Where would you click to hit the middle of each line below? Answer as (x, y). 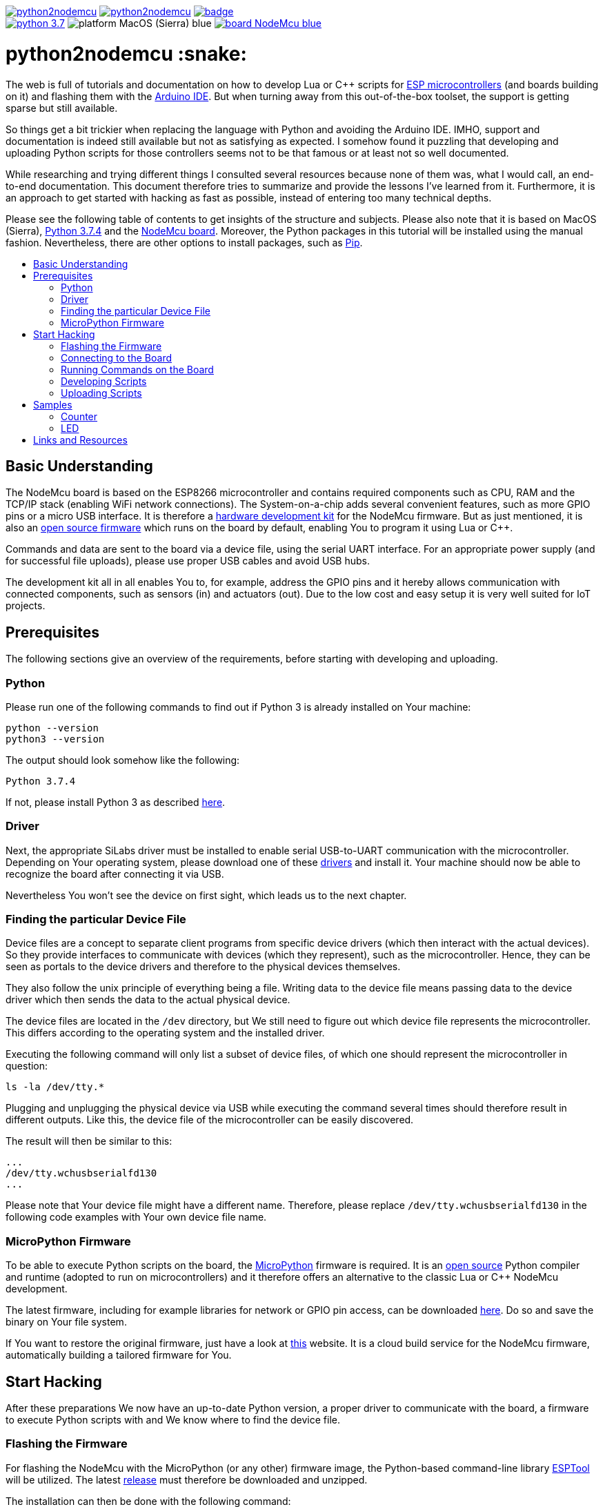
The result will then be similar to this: (89, 1141)
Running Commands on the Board (137, 369)
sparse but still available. (62, 108)
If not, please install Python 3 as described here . (116, 802)
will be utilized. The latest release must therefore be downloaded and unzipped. (187, 1479)
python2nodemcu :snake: (126, 53)
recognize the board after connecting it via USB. (115, 874)
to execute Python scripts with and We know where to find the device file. (173, 1420)
